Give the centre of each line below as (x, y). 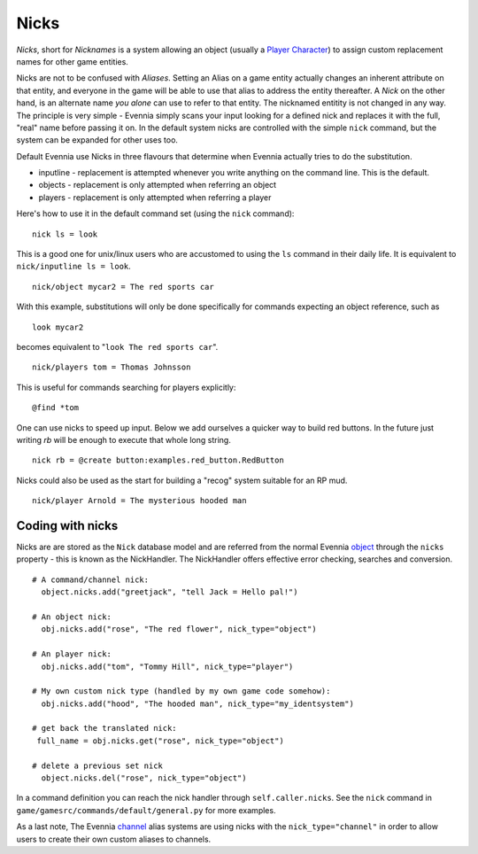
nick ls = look (65, 234)
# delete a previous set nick (98, 765)
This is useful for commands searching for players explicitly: (126, 387)
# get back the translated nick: (104, 728)
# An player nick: (72, 654)
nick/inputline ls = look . (74, 267)
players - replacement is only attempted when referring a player (155, 197)
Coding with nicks (67, 526)
